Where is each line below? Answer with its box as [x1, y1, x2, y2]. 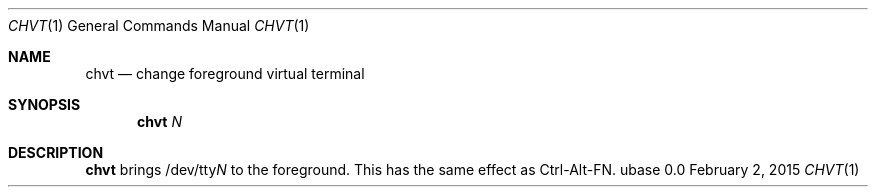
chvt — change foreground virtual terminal [85, 65, 365, 82]
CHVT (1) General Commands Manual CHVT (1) [8, 17, 310, 34]
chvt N [137, 113, 182, 130]
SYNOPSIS [8, 96, 81, 113]
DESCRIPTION [8, 144, 104, 161]
